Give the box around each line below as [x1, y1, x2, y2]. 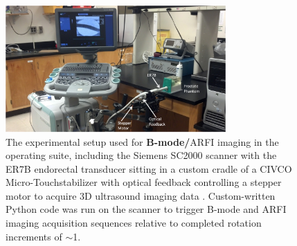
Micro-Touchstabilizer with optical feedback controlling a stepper [6, 175, 282, 189]
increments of [6, 229, 62, 243]
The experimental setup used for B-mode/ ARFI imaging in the [6, 134, 279, 149]
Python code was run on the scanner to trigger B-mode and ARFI [6, 202, 287, 216]
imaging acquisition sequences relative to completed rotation [6, 216, 262, 230]
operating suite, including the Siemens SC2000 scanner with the [6, 148, 277, 162]
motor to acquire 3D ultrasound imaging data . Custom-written [6, 188, 276, 202]
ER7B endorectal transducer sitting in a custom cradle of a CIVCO [6, 161, 292, 176]
